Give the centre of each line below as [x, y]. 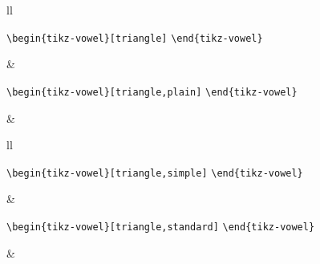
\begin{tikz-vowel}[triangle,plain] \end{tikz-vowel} [152, 92]
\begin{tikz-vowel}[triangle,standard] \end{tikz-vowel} [161, 227]
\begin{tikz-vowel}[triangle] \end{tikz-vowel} [135, 38]
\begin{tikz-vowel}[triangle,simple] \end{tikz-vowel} [155, 173]
